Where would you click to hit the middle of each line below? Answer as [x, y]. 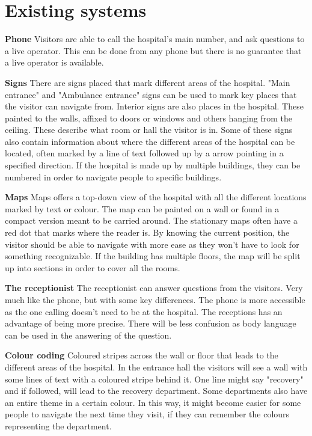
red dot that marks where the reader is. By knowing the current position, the [147, 232]
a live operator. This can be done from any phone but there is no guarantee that [153, 50]
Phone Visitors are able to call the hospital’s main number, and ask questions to [155, 39]
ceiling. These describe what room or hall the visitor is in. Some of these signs [149, 130]
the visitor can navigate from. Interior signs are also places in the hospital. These [154, 106]
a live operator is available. [54, 62]
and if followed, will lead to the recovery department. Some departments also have [156, 391]
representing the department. [58, 425]
